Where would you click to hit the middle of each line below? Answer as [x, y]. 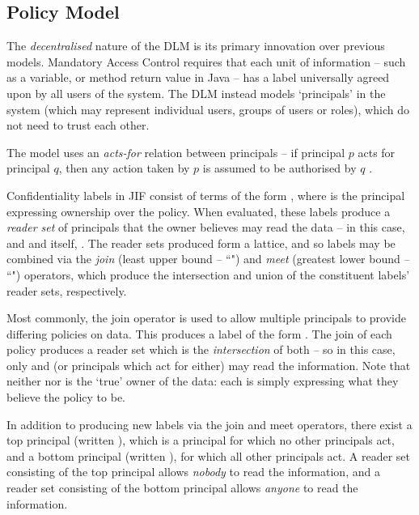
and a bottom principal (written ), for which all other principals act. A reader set [209, 455]
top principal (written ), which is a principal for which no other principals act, [201, 440]
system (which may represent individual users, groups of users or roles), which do [208, 109]
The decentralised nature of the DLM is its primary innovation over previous [196, 46]
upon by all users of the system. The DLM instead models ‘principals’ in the [196, 93]
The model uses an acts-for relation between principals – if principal [176, 152]
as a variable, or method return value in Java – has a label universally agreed [198, 77]
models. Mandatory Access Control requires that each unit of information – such [206, 61]
